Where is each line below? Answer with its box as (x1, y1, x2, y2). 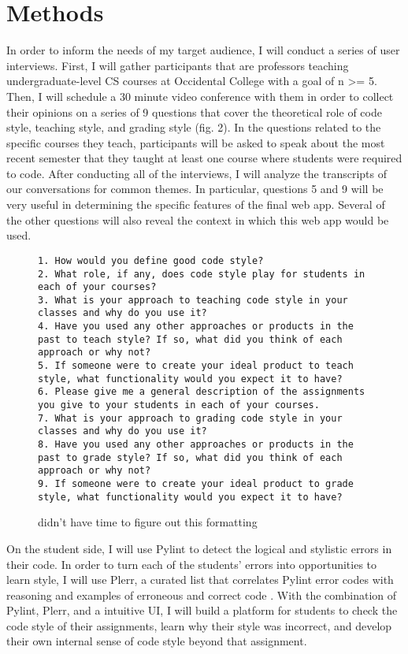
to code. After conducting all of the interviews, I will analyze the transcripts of (6, 165, 387, 181)
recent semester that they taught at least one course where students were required (6, 150, 402, 166)
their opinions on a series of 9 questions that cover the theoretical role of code (6, 103, 382, 120)
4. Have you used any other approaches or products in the (38, 321, 354, 333)
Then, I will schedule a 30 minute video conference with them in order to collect (6, 87, 394, 104)
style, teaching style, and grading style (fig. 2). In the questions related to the (6, 119, 381, 136)
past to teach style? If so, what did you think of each (38, 333, 343, 345)
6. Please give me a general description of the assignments (38, 386, 365, 398)
